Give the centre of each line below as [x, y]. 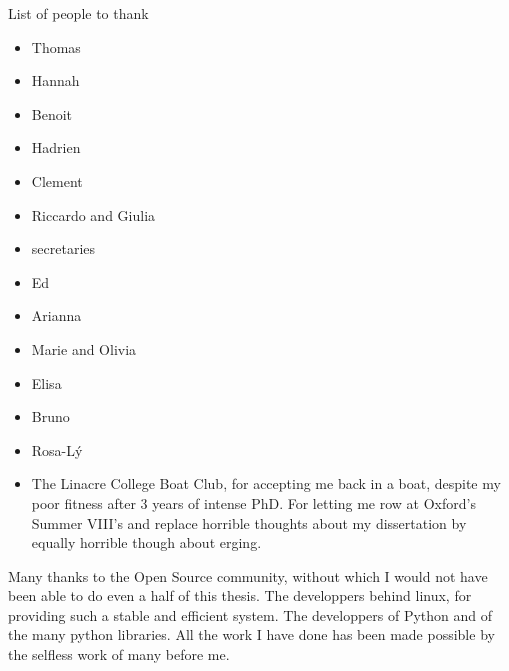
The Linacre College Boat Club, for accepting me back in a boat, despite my [266, 483]
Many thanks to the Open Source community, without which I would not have [248, 575]
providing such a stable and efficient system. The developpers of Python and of [250, 614]
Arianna [56, 315]
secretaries [63, 248]
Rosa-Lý [57, 449]
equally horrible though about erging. [146, 542]
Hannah [55, 80]
